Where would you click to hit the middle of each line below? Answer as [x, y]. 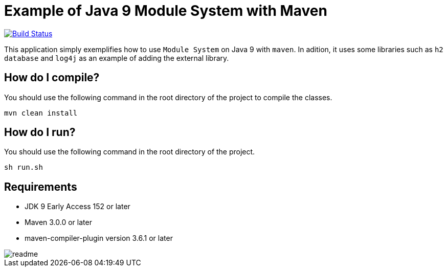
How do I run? [40, 132]
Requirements [41, 187]
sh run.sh [24, 167]
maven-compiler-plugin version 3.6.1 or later [99, 238]
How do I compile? [52, 78]
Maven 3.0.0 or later [58, 222]
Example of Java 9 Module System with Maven [166, 11]
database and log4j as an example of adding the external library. [117, 58]
